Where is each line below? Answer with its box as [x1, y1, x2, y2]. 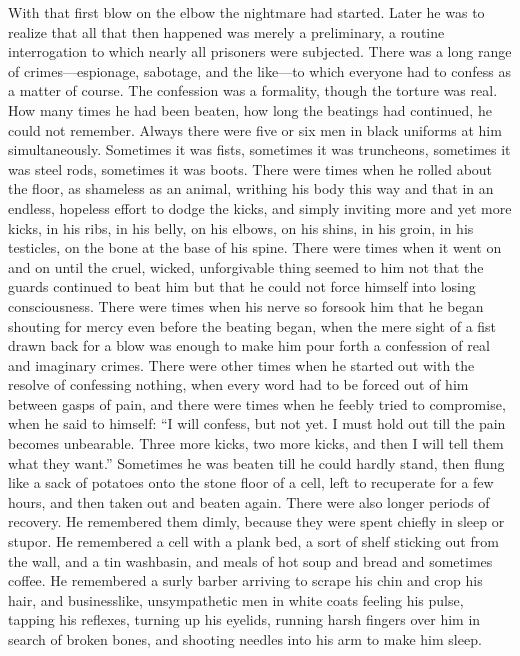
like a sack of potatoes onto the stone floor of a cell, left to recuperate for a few [8, 472, 494, 493]
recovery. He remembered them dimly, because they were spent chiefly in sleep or [8, 511, 505, 532]
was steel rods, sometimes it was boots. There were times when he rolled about [8, 158, 493, 179]
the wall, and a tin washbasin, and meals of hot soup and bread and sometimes [8, 550, 493, 571]
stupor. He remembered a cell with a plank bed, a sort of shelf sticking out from [8, 531, 499, 552]
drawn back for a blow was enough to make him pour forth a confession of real [8, 335, 490, 356]
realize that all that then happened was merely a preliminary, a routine [8, 21, 445, 42]
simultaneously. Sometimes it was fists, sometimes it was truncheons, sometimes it [8, 139, 511, 160]
